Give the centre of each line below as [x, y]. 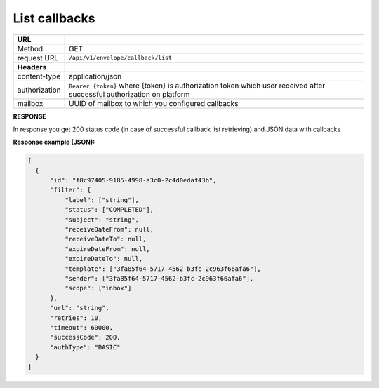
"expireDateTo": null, [104, 259]
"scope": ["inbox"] [98, 288]
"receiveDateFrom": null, [109, 229]
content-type [39, 76]
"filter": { [71, 190]
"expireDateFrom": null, [107, 249]
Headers [32, 67]
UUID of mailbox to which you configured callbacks [153, 103]
